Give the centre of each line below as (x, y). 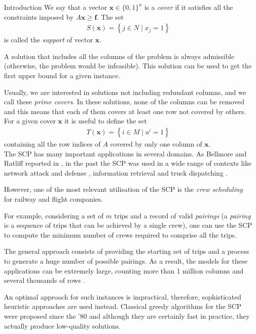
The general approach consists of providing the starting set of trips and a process (127, 251)
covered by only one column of (156, 144)
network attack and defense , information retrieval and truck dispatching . (116, 172)
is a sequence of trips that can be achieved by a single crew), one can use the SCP (128, 225)
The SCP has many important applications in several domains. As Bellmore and (125, 153)
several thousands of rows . (45, 280)
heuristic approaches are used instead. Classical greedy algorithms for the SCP (123, 306)
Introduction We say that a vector (56, 7)
